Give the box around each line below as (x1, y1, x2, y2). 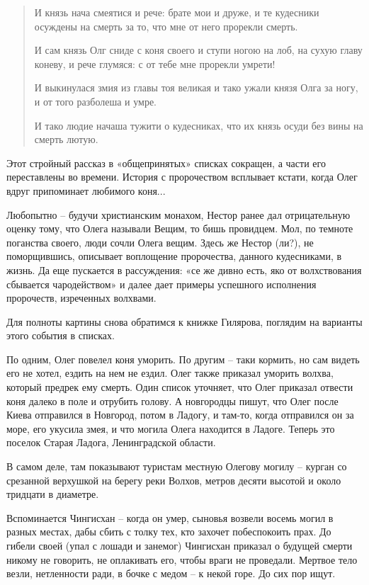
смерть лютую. (34, 132, 98, 147)
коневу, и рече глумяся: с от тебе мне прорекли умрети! (34, 56, 276, 71)
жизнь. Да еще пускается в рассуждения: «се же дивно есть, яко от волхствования (6, 262, 362, 277)
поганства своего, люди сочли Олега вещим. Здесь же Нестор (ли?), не (6, 234, 314, 249)
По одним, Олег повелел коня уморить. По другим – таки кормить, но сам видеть (6, 351, 360, 366)
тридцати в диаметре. (6, 487, 99, 501)
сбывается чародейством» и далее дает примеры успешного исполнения (6, 276, 317, 291)
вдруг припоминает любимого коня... (6, 183, 166, 198)
